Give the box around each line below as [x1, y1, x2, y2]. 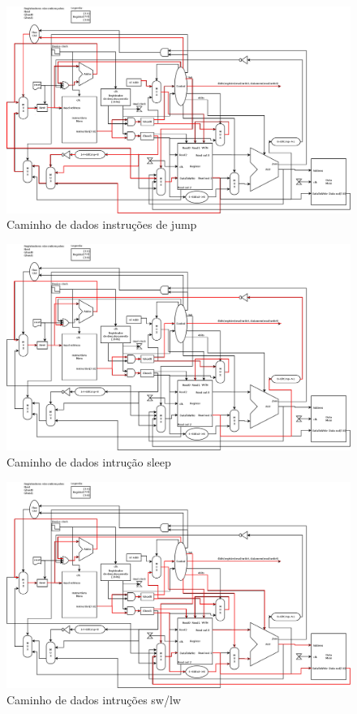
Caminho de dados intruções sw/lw [6, 690, 181, 708]
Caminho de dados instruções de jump [6, 216, 197, 233]
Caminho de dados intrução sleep [6, 454, 171, 471]
